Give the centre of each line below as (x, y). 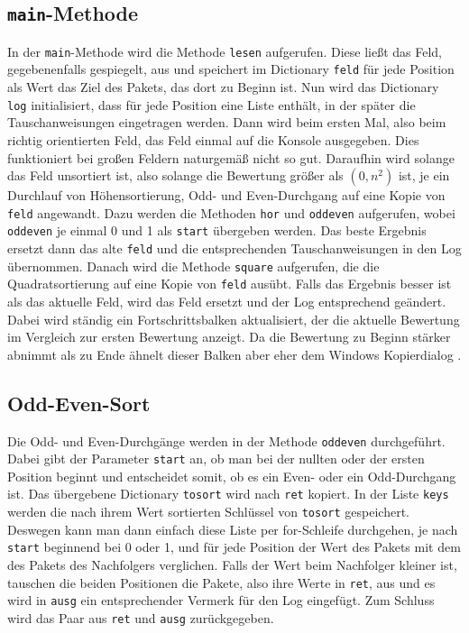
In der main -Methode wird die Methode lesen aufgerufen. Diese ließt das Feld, (225, 51)
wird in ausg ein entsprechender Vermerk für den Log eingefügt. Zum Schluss (221, 600)
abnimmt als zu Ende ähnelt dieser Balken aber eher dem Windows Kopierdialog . (234, 354)
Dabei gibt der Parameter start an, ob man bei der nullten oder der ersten (216, 459)
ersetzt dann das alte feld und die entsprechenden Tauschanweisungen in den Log (234, 248)
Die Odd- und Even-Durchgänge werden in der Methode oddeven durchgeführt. (226, 440)
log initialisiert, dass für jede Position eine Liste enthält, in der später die (212, 104)
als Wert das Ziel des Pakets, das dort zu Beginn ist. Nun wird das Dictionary (223, 87)
